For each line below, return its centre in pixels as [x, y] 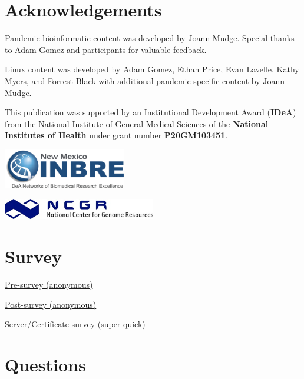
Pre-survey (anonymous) [49, 285]
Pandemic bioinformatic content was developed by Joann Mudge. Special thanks [150, 38]
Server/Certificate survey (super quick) [75, 324]
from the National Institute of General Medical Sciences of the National [137, 123]
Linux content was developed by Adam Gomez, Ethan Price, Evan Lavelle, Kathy [152, 69]
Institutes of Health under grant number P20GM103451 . [116, 135]
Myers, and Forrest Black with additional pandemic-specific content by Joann [145, 80]
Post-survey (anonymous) [51, 304]
